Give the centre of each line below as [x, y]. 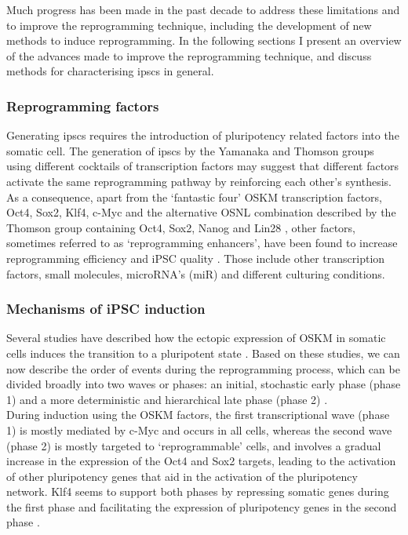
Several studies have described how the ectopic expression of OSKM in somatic [196, 338]
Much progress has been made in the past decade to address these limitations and [203, 9]
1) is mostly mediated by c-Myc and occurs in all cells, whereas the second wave [199, 429]
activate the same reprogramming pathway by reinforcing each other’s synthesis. [199, 181]
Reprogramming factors [83, 106]
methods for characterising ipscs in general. [110, 71]
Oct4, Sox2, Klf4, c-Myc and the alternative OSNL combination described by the [201, 212]
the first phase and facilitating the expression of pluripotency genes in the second [202, 506]
